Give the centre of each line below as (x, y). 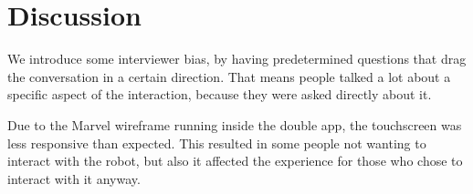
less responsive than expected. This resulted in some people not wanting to (217, 143)
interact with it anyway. (74, 178)
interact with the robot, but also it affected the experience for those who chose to (235, 161)
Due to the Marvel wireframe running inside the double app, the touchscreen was (235, 124)
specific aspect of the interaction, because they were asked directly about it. (220, 94)
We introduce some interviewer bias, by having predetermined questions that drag (237, 59)
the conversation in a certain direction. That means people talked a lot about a (229, 76)
